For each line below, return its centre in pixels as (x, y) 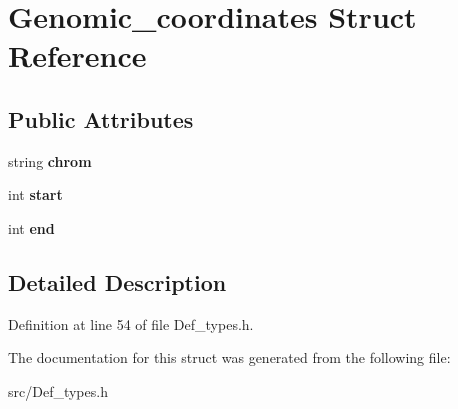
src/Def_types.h (58, 390)
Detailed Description (117, 281)
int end (31, 227)
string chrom (50, 160)
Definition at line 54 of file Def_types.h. (131, 323)
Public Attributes (101, 118)
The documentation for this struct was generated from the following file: (229, 357)
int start (35, 194)
